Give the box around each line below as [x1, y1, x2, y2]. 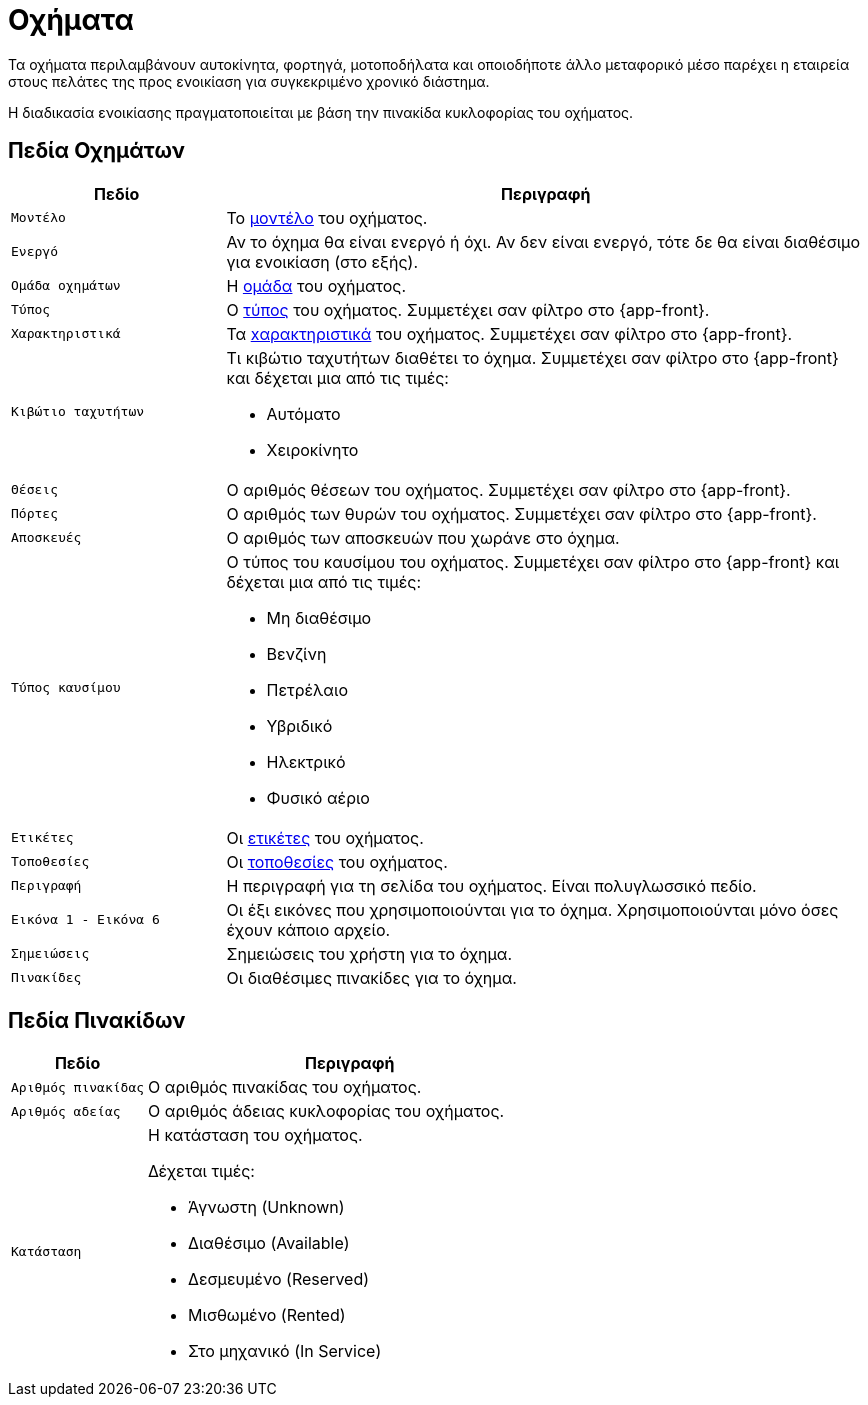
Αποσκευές [11, 530, 82, 546]
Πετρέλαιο [266, 679, 348, 700]
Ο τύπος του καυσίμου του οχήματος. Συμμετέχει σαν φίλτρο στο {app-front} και [226, 551, 840, 572]
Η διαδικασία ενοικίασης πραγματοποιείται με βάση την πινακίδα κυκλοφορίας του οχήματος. [8, 103, 634, 121]
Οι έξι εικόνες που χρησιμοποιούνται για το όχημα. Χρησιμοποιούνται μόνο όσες [226, 899, 839, 920]
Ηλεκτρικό [266, 751, 346, 772]
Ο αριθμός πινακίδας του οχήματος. [148, 1077, 422, 1098]
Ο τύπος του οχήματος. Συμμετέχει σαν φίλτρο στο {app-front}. [226, 299, 710, 320]
